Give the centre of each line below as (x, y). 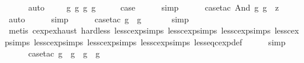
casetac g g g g (64, 53)
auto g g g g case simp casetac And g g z (153, 7)
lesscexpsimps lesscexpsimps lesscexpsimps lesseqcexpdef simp (160, 42)
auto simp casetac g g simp (99, 19)
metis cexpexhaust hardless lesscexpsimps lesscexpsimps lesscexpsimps (140, 30)
